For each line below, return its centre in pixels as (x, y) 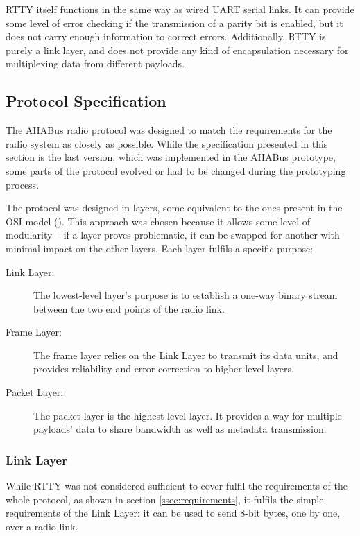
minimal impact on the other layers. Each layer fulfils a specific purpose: (160, 248)
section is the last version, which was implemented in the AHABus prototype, (171, 157)
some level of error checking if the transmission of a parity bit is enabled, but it (174, 23)
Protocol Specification (86, 101)
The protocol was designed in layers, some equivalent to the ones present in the (174, 208)
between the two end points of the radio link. (129, 308)
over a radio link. (42, 526)
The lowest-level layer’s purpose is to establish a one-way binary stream (186, 295)
